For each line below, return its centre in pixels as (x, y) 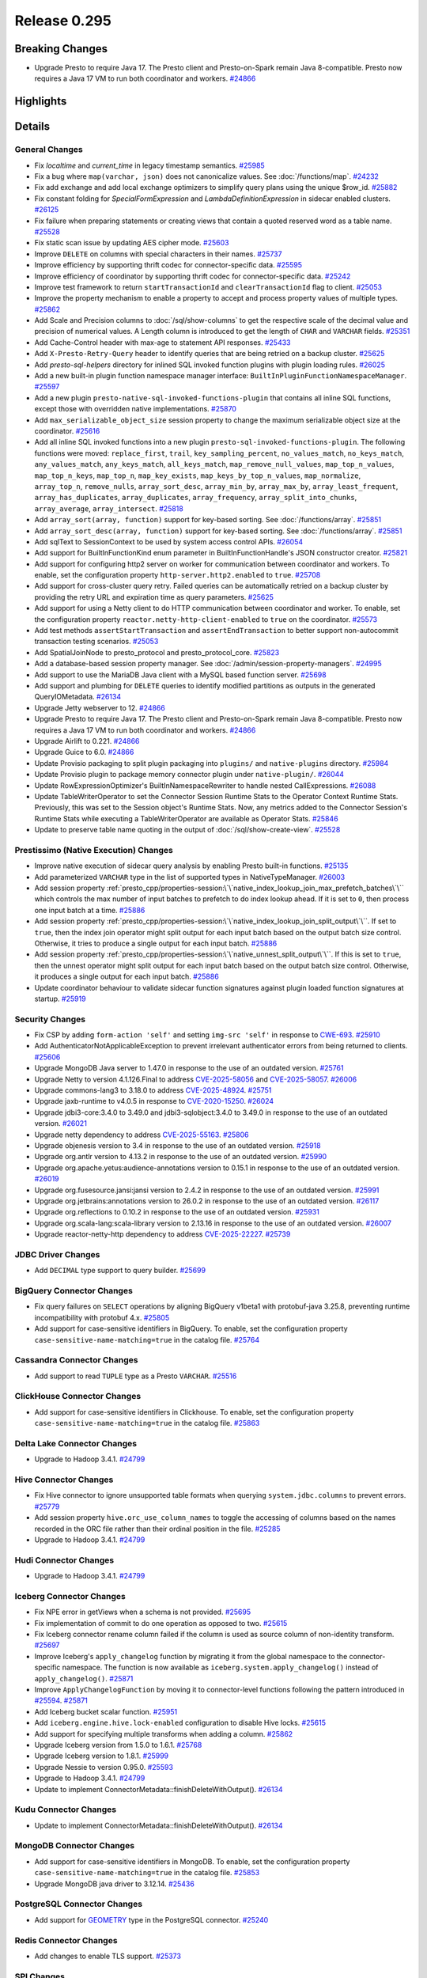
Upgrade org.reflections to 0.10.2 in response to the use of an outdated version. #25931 (177, 1212)
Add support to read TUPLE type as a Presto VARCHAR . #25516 (136, 1376)
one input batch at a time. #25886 (90, 910)
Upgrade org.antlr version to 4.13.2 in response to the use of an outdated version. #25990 (181, 1157)
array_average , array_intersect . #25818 (109, 508)
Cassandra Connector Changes (76, 1360)
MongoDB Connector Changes (74, 1846)
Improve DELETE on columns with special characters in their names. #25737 (158, 254)
